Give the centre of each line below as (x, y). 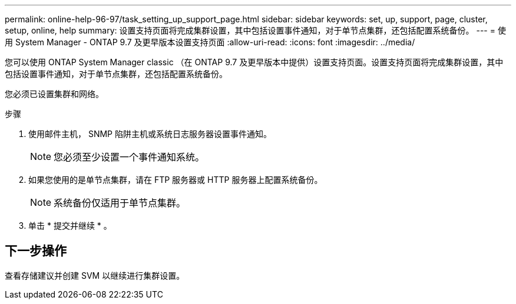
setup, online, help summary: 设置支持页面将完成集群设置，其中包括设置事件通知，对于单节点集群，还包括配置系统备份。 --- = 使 (255, 30)
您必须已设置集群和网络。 (54, 94)
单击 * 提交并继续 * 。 (70, 226)
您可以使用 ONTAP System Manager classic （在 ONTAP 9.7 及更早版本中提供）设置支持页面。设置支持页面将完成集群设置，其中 (254, 62)
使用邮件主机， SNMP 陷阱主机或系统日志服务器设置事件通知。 (150, 134)
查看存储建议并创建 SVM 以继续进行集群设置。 (95, 275)
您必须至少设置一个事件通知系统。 (129, 157)
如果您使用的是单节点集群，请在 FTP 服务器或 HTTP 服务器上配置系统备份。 (176, 180)
